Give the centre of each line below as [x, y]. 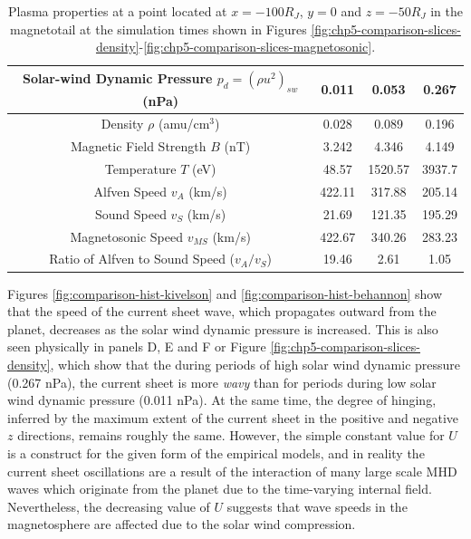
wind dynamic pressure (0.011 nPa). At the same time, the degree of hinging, [222, 400]
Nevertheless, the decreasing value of [109, 506]
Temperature [140, 169]
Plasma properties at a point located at [117, 11]
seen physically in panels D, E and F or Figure [137, 346]
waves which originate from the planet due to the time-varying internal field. [220, 489]
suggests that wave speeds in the [317, 506]
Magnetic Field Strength [138, 146]
